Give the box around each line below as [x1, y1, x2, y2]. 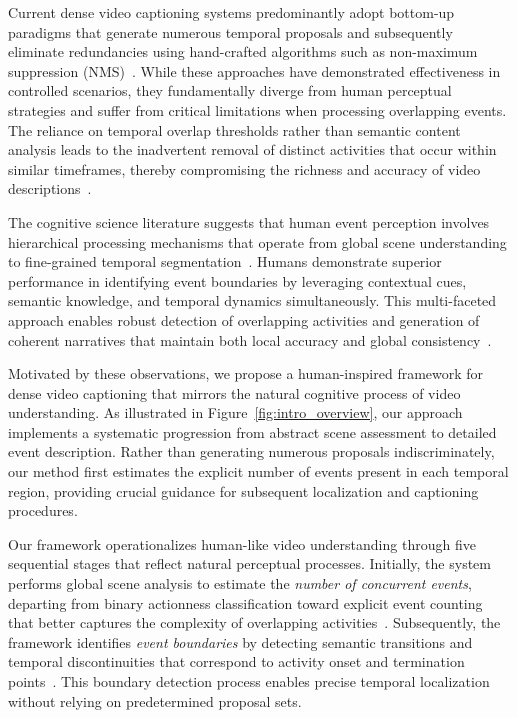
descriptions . [8, 178, 92, 199]
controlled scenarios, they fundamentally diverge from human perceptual [8, 80, 452, 101]
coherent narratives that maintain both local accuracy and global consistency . [8, 329, 492, 350]
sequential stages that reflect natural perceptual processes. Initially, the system [8, 553, 491, 574]
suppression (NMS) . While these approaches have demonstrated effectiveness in [8, 60, 501, 81]
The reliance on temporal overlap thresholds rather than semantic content [8, 119, 461, 140]
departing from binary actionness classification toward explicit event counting [8, 592, 483, 613]
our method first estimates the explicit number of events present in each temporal [8, 461, 509, 482]
